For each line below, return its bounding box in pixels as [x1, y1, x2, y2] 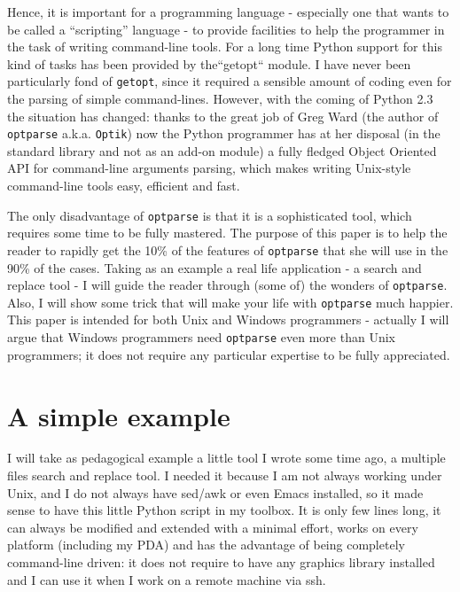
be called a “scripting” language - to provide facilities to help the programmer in [7, 19, 445, 38]
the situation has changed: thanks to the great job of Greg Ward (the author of [7, 106, 439, 125]
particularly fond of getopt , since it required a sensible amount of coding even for [7, 72, 452, 90]
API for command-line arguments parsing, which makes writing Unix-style [7, 159, 411, 177]
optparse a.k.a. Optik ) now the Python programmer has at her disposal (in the [7, 124, 441, 143]
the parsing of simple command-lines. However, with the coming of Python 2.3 [7, 90, 433, 108]
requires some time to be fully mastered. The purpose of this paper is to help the [7, 223, 448, 242]
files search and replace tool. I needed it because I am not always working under [7, 466, 442, 485]
